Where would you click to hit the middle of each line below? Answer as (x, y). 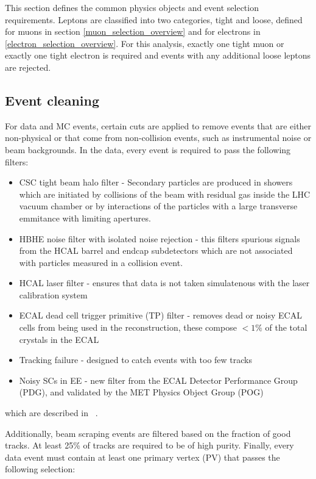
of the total (286, 327)
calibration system (53, 294)
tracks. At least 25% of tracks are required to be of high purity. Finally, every (149, 445)
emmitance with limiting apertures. (85, 218)
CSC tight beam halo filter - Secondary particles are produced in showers (156, 182)
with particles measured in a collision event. (101, 262)
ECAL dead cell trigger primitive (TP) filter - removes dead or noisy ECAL (160, 315)
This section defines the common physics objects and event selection (132, 7)
